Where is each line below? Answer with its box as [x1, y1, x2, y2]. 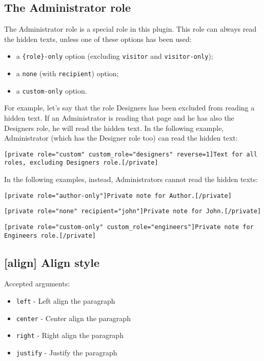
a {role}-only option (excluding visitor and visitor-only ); [16, 51, 213, 61]
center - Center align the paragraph [16, 312, 131, 323]
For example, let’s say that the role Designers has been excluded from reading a [4, 102, 255, 113]
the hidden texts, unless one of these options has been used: [4, 33, 192, 44]
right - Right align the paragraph [16, 330, 124, 341]
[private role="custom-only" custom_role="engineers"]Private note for [4, 223, 254, 231]
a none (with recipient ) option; [16, 68, 119, 79]
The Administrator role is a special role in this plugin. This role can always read [4, 24, 257, 34]
